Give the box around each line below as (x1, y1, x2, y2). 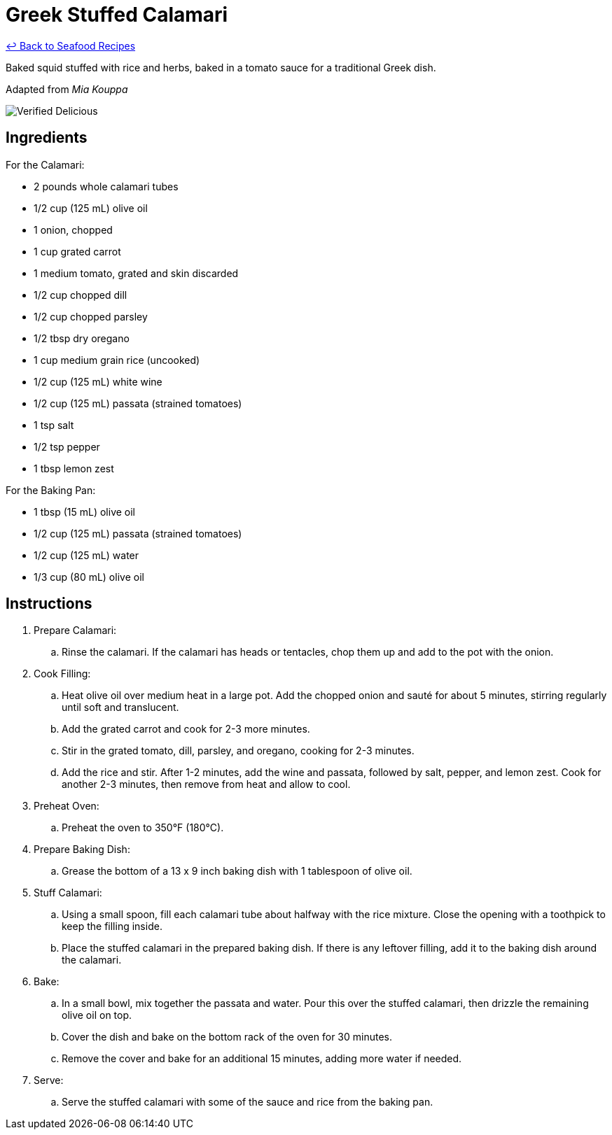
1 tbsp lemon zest (34, 462, 114, 474)
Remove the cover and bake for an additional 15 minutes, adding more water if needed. (62, 1052, 462, 1065)
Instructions (6, 595, 92, 613)
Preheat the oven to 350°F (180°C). (62, 822, 224, 834)
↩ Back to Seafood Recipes (6, 39, 136, 52)
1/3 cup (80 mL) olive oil (34, 570, 144, 583)
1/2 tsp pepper (34, 440, 100, 453)
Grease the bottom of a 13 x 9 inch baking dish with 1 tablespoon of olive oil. (62, 865, 412, 877)
